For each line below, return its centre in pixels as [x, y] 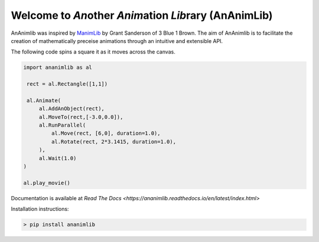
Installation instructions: [40, 209]
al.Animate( [44, 100]
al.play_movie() [47, 183]
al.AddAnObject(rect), [71, 109]
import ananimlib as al [58, 67]
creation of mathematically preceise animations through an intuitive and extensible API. [117, 41]
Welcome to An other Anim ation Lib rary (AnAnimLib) [142, 15]
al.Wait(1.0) [58, 158]
